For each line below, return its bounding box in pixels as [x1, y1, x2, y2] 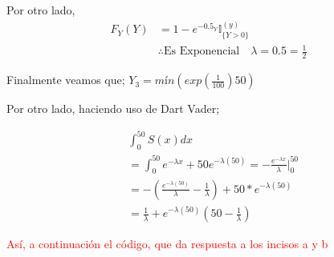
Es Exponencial [164, 46, 240, 58]
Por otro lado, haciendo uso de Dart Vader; [6, 100, 220, 117]
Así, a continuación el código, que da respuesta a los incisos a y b [6, 235, 328, 252]
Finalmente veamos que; [6, 71, 125, 88]
